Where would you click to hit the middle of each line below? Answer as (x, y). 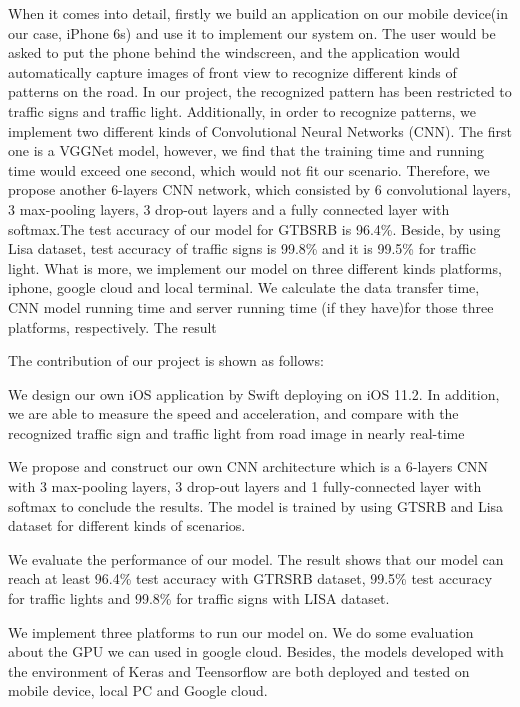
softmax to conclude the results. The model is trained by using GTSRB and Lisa (256, 505)
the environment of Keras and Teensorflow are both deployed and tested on (239, 670)
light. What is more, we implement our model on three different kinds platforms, (255, 267)
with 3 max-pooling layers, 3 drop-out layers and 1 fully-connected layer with (245, 486)
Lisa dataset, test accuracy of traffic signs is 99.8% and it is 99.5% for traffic (242, 248)
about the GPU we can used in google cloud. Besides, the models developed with (256, 651)
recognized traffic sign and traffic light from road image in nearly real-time (236, 432)
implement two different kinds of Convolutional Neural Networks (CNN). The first (260, 130)
